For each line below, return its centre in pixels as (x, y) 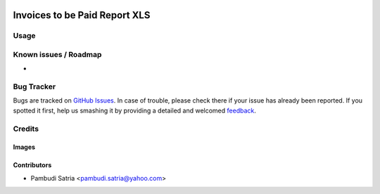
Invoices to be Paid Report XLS (82, 15)
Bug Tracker (34, 86)
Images (24, 147)
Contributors (32, 165)
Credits (26, 129)
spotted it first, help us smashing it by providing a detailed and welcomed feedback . (135, 110)
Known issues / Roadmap (57, 54)
